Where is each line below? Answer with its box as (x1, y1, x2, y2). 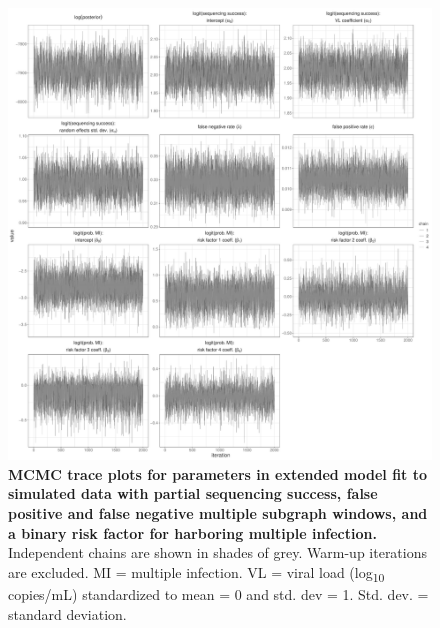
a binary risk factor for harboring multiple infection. (8, 522, 377, 543)
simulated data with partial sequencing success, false (8, 483, 378, 504)
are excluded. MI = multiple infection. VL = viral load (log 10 (8, 561, 385, 585)
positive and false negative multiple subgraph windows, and (8, 503, 428, 524)
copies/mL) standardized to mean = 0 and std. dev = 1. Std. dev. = (8, 583, 429, 604)
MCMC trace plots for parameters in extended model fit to (8, 463, 428, 484)
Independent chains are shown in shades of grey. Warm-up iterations (8, 542, 428, 563)
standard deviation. (8, 603, 127, 624)
